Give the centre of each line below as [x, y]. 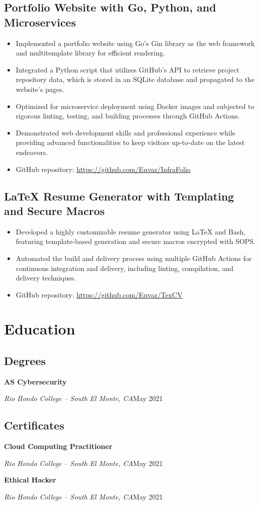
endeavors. [32, 152]
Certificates [34, 425]
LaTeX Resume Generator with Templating [119, 196]
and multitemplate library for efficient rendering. [90, 53]
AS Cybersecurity [35, 381]
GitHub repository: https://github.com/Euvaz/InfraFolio [103, 169]
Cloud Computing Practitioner [58, 446]
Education [40, 329]
